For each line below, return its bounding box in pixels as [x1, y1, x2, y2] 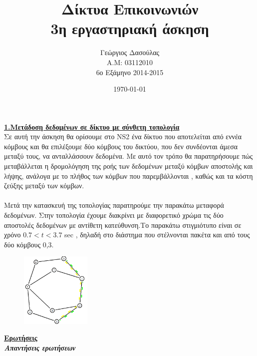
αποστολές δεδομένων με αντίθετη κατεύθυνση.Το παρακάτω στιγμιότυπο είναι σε [4, 219, 242, 230]
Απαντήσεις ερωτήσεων [4, 342, 76, 352]
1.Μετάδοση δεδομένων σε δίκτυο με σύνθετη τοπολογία [4, 121, 180, 132]
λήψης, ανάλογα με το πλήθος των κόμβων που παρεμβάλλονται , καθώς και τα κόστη [4, 170, 253, 181]
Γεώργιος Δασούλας [100, 47, 160, 58]
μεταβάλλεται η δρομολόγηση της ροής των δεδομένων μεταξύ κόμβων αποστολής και [4, 161, 253, 171]
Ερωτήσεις [4, 332, 37, 343]
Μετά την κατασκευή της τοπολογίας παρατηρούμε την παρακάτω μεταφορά [4, 200, 224, 210]
